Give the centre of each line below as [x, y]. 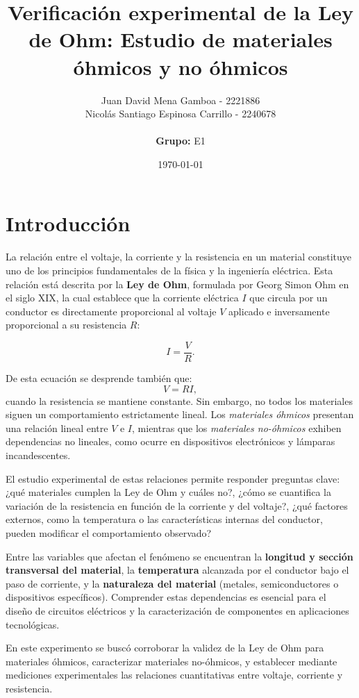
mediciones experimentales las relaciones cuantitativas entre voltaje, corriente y [174, 675]
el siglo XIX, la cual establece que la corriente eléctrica [122, 298]
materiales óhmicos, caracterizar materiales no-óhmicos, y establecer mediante [172, 661]
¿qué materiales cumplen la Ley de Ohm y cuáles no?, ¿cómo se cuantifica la [168, 492]
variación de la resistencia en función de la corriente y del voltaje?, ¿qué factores [177, 505]
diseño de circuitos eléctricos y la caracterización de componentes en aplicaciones [177, 610]
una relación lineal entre [57, 427]
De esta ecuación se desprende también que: [99, 378]
